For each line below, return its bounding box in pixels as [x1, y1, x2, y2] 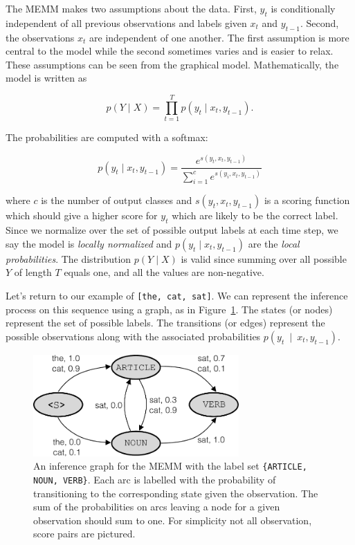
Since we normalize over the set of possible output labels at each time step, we [6, 223, 338, 237]
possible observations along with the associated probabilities [6, 329, 261, 343]
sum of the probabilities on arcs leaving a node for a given [33, 499, 280, 514]
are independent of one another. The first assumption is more [89, 30, 349, 44]
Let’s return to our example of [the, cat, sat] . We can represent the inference [6, 288, 348, 302]
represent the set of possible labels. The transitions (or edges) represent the [6, 315, 325, 330]
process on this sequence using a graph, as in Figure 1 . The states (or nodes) [6, 302, 333, 316]
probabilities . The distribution [6, 251, 131, 266]
